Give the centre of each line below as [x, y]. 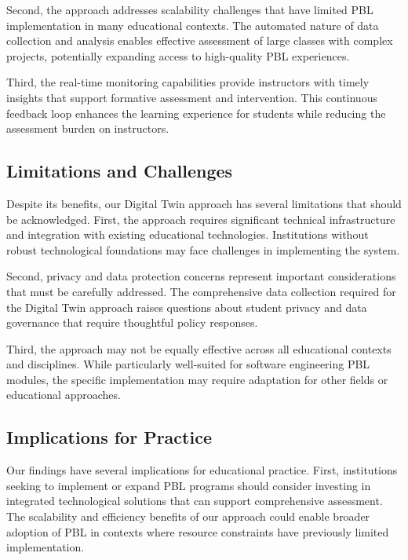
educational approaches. [64, 395]
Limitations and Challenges [120, 171]
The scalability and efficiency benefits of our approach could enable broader [188, 516]
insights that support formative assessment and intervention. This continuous [192, 97]
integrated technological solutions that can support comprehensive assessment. [195, 501]
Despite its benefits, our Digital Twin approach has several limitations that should [204, 203]
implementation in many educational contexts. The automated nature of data [193, 25]
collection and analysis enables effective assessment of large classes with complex [200, 40]
